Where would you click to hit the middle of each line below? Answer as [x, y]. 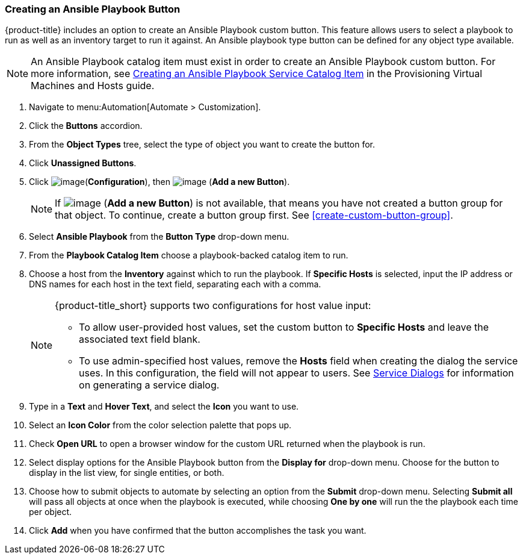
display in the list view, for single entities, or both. [127, 473]
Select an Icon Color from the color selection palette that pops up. [160, 425]
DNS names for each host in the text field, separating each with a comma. [175, 284]
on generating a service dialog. [149, 385]
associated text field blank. [140, 339]
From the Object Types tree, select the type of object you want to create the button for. [202, 145]
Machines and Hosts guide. [93, 86]
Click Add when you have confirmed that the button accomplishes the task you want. [198, 531]
